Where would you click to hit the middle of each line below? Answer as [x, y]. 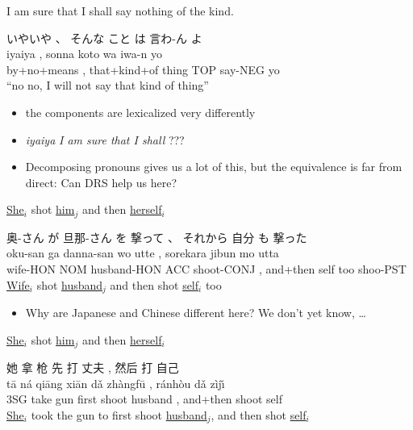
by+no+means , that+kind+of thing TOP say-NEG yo [143, 69]
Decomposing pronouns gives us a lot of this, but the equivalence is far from [214, 167]
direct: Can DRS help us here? [101, 182]
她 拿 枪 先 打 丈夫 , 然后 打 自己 [93, 367]
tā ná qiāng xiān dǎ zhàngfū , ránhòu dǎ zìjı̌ [116, 383]
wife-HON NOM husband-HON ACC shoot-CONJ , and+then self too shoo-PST [206, 268]
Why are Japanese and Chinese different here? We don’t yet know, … [196, 313]
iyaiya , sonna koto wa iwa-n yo [84, 54]
